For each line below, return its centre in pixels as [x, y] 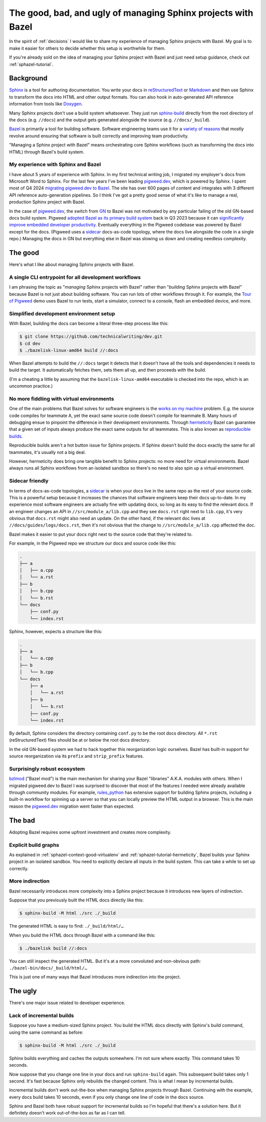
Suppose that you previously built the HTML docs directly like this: [76, 900]
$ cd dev [30, 343]
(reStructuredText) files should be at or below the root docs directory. [80, 740]
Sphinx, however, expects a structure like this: [56, 631]
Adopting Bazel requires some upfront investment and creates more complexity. [90, 832]
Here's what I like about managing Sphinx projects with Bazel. [72, 264]
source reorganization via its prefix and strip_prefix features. [77, 756]
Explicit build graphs [34, 845]
